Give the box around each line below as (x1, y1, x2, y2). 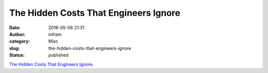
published (48, 52, 69, 58)
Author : (9, 31, 26, 37)
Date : (9, 25, 21, 31)
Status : (9, 52, 25, 58)
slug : (9, 45, 20, 51)
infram (48, 31, 62, 37)
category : (9, 38, 30, 44)
